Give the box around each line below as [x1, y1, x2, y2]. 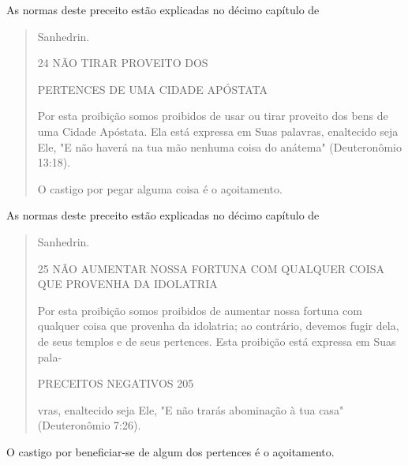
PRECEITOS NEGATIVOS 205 [37, 375, 194, 392]
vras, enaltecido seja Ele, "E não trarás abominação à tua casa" [37, 401, 344, 418]
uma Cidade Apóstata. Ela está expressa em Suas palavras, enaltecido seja [37, 122, 399, 139]
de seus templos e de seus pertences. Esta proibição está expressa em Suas [37, 332, 396, 349]
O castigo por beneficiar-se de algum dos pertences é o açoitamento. [6, 443, 335, 459]
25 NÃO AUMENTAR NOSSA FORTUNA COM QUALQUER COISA [37, 260, 385, 276]
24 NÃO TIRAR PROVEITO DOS [37, 54, 208, 71]
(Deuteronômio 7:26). [37, 417, 141, 433]
